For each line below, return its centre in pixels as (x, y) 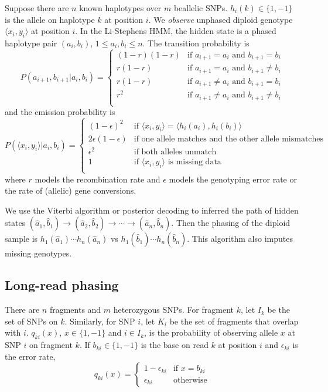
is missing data (194, 162)
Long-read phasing (62, 285)
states (15, 223)
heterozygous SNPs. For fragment (173, 310)
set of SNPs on (31, 321)
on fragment (51, 345)
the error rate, (30, 356)
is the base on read (175, 345)
